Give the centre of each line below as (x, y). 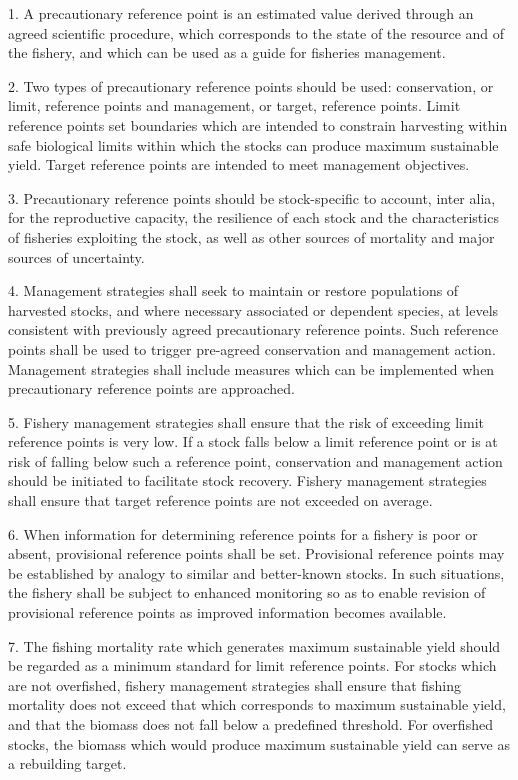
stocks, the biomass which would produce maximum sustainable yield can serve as (259, 743)
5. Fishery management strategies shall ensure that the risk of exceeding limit (246, 421)
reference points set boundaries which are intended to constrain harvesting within (258, 124)
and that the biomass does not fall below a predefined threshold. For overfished (250, 724)
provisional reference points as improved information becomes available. (227, 612)
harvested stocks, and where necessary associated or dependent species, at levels (253, 309)
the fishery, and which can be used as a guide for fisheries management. (227, 52)
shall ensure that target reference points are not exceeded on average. (220, 500)
